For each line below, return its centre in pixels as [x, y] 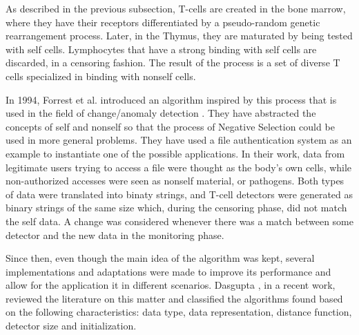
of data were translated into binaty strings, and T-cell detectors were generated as [179, 194]
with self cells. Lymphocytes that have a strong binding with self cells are [161, 49]
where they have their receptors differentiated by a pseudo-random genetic [163, 22]
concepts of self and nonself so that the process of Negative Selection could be [170, 126]
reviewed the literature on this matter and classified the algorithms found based [174, 298]
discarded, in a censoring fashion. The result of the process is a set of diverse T [173, 63]
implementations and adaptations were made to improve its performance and [168, 271]
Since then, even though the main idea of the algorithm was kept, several [160, 258]
